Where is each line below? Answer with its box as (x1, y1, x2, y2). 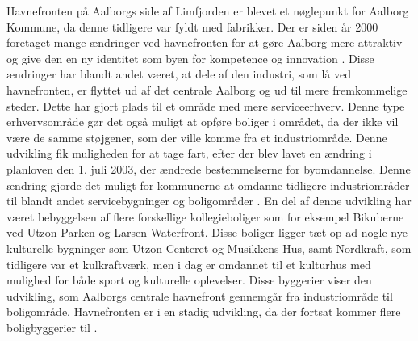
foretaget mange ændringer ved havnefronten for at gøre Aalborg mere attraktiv (6, 34, 403, 51)
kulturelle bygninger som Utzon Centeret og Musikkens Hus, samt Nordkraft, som (6, 239, 412, 256)
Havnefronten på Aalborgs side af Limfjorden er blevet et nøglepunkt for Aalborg (6, 2, 409, 19)
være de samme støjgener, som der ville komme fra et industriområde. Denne (6, 128, 387, 145)
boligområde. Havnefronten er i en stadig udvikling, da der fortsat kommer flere (6, 303, 401, 320)
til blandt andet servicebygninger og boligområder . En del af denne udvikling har (6, 192, 412, 209)
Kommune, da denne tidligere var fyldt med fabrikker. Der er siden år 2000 (6, 18, 378, 35)
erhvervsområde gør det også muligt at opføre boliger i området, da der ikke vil (6, 113, 399, 130)
